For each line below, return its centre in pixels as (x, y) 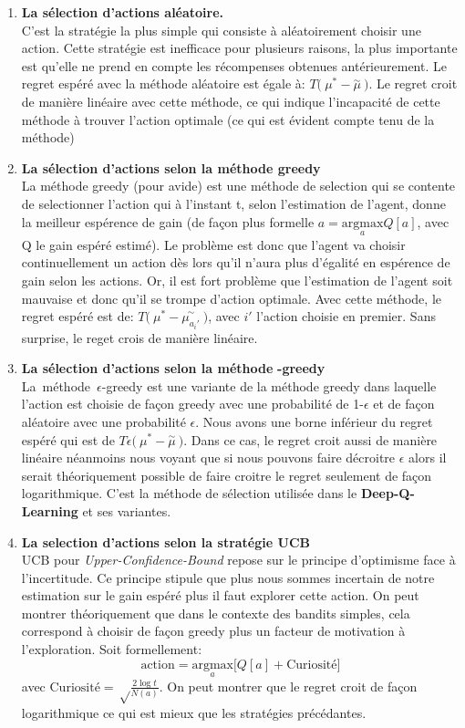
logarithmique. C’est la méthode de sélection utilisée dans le (189, 493)
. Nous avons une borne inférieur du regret (314, 421)
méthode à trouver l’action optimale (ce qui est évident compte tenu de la (228, 119)
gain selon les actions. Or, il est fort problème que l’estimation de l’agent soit (237, 280)
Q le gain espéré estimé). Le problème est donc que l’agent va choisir (213, 244)
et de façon (404, 404)
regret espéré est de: (77, 316)
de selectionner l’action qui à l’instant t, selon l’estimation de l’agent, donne (233, 203)
